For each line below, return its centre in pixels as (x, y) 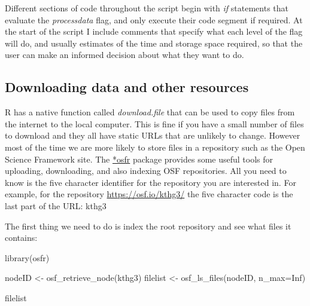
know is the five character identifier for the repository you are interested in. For (151, 182)
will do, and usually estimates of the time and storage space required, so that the (154, 43)
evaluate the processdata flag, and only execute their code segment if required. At (154, 19)
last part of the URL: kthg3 (56, 205)
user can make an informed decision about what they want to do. (124, 55)
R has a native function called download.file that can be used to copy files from (150, 112)
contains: (21, 238)
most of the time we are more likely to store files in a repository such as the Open (155, 147)
